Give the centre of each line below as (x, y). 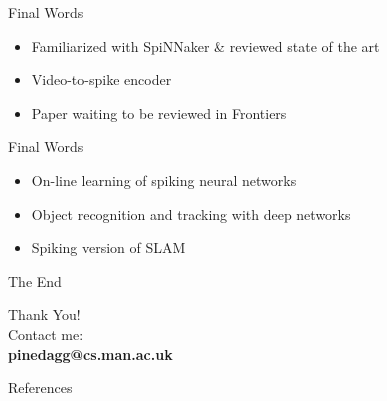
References (40, 387)
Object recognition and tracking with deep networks (191, 213)
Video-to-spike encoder (101, 79)
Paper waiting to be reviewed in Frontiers (159, 112)
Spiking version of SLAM (108, 247)
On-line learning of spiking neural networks (164, 179)
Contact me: (46, 333)
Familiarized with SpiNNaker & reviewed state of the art (205, 45)
